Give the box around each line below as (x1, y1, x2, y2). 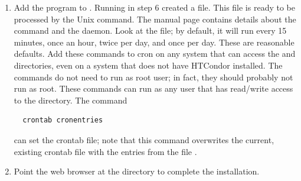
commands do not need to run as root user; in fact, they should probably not (14, 70, 293, 83)
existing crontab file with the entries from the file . (14, 145, 197, 157)
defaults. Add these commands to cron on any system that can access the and (14, 47, 296, 60)
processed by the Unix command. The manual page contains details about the (14, 12, 296, 25)
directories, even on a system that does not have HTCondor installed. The (14, 59, 283, 71)
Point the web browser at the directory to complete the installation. (14, 165, 260, 177)
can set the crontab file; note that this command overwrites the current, (14, 133, 274, 146)
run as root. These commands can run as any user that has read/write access (14, 82, 293, 95)
